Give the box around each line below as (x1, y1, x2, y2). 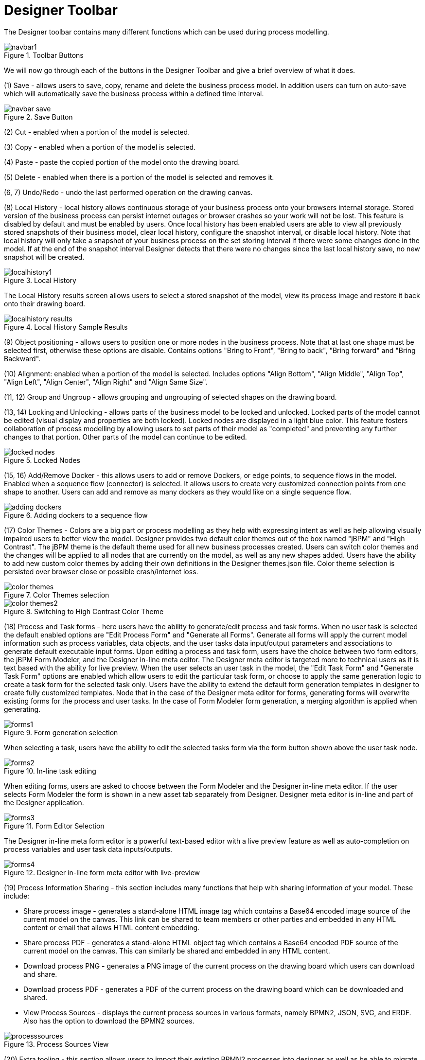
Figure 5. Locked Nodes (4, 456, 80, 464)
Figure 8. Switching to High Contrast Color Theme (4, 607, 164, 616)
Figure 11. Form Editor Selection (4, 821, 105, 830)
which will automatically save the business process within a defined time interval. (4, 89, 264, 98)
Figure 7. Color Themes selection (4, 590, 109, 599)
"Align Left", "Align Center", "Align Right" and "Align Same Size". (4, 377, 208, 386)
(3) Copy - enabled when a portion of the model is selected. (4, 142, 195, 151)
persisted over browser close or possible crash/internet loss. (4, 567, 198, 576)
